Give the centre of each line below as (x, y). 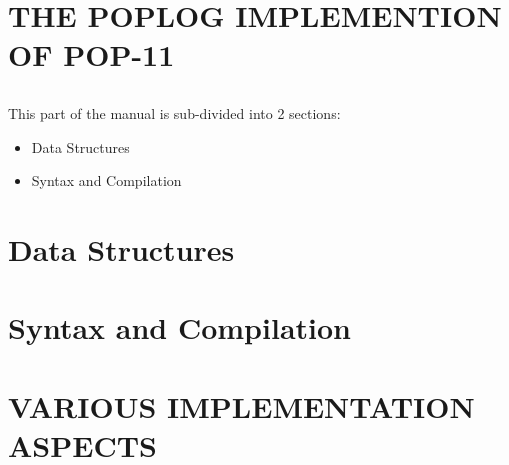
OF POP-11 (91, 54)
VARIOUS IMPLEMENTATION (241, 405)
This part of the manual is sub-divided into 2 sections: (174, 112)
